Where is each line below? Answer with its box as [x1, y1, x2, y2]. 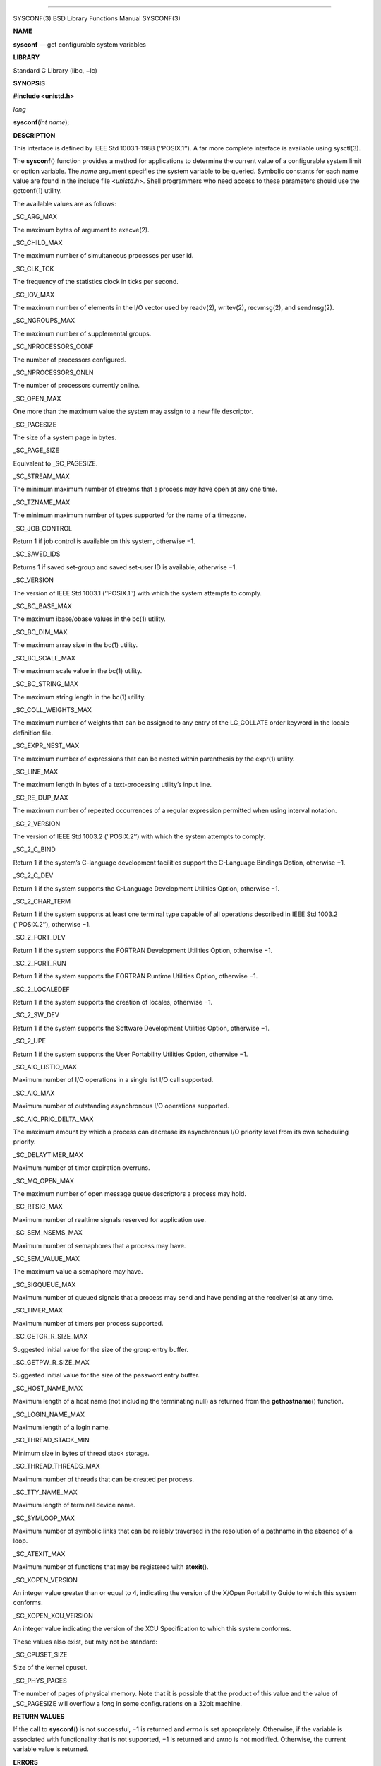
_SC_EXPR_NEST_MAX [13, 742, 80, 750]
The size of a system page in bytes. [13, 433, 116, 441]
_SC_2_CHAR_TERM [13, 897, 71, 906]
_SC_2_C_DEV [13, 871, 54, 879]
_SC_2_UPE [13, 1037, 46, 1045]
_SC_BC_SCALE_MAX [13, 653, 75, 662]
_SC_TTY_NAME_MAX [13, 1488, 78, 1496]
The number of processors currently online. [13, 381, 140, 390]
